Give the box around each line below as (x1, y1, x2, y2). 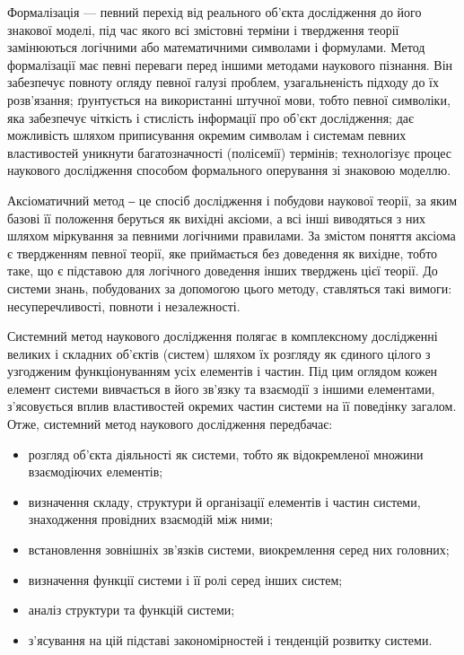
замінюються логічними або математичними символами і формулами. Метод (7, 38, 425, 57)
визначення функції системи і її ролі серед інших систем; (28, 570, 343, 589)
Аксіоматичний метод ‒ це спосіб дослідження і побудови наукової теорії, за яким (7, 190, 458, 209)
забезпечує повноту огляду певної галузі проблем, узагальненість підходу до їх (7, 73, 439, 92)
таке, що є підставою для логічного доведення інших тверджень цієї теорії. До (7, 261, 438, 280)
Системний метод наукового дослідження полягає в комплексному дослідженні (7, 327, 438, 345)
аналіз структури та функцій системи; (28, 600, 235, 619)
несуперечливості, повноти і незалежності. (7, 296, 241, 315)
